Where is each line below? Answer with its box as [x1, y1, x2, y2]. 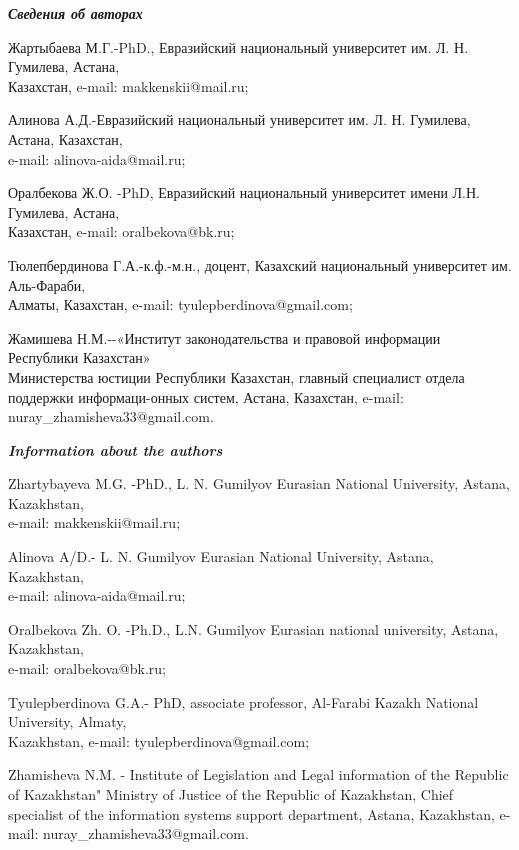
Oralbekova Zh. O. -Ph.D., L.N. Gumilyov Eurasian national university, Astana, [8, 618, 499, 639]
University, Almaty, [8, 711, 127, 732]
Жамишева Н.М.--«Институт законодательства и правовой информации [8, 327, 441, 348]
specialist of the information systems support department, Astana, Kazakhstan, [8, 803, 495, 824]
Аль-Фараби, [8, 274, 86, 295]
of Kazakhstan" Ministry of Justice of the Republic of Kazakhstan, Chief [8, 784, 454, 804]
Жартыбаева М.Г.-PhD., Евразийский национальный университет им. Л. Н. [8, 36, 469, 57]
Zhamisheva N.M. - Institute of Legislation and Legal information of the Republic [8, 764, 509, 785]
